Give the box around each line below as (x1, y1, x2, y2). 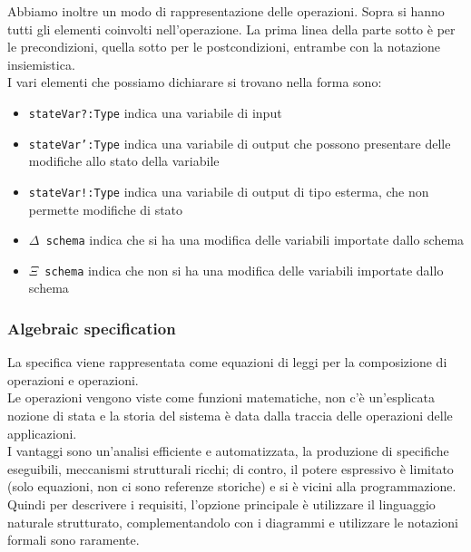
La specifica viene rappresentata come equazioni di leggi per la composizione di (7, 353, 447, 372)
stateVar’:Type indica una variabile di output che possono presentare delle (28, 133, 451, 152)
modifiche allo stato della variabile (28, 151, 220, 170)
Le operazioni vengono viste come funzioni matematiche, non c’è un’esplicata (7, 388, 435, 407)
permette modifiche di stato (28, 199, 183, 218)
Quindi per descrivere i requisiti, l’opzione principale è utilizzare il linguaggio (7, 495, 436, 513)
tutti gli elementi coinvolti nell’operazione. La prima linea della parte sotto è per (7, 19, 456, 38)
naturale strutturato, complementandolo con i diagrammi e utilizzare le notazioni (7, 512, 458, 531)
